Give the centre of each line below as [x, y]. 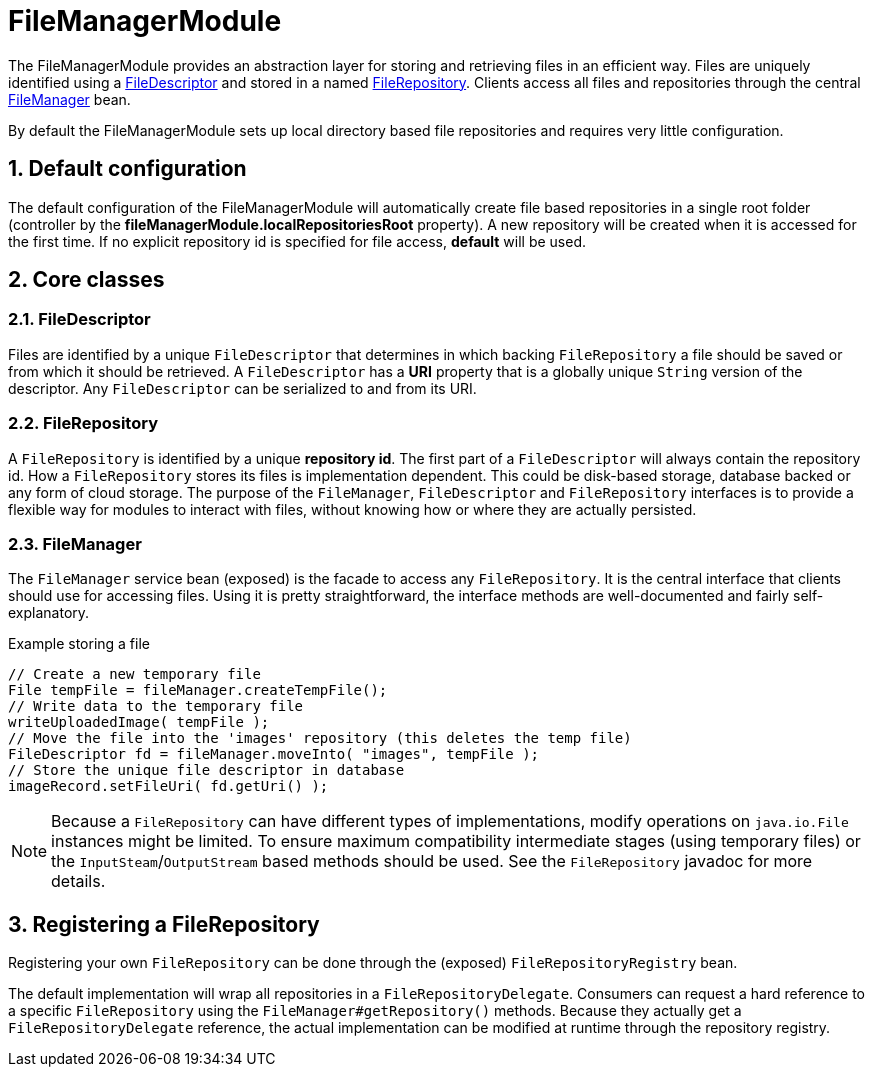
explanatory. [49, 613]
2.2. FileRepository [83, 423]
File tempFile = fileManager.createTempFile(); [198, 690]
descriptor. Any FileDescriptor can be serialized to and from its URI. [242, 388]
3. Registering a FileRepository [164, 924]
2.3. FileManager [75, 543]
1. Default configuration [127, 169]
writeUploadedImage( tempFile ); [139, 722]
